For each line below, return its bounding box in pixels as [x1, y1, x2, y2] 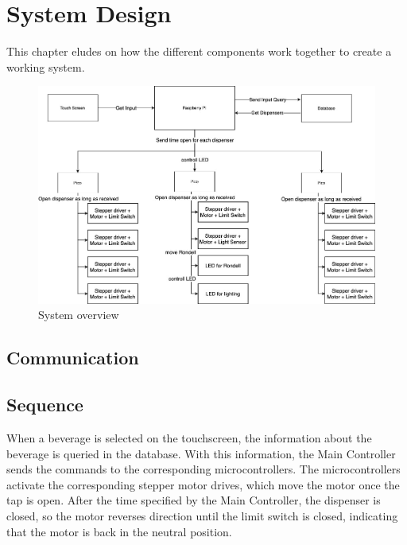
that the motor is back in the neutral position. [6, 523, 232, 539]
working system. [6, 58, 85, 75]
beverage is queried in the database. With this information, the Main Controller [6, 445, 396, 461]
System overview [38, 306, 119, 323]
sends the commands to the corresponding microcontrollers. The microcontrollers [6, 461, 401, 477]
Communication [6, 345, 139, 370]
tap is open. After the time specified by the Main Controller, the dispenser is [6, 492, 381, 508]
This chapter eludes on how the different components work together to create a [6, 43, 392, 60]
